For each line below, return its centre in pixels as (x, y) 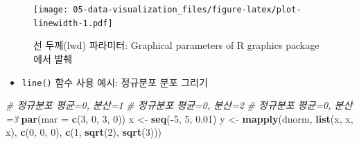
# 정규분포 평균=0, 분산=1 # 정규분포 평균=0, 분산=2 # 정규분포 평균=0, (168, 105)
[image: (51, 10)
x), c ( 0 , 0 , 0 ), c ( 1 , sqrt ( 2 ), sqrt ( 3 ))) (84, 132)
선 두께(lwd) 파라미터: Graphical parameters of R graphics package (176, 45)
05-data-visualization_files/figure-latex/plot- (187, 10)
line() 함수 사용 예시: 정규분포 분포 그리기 (115, 82)
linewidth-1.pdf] (73, 23)
